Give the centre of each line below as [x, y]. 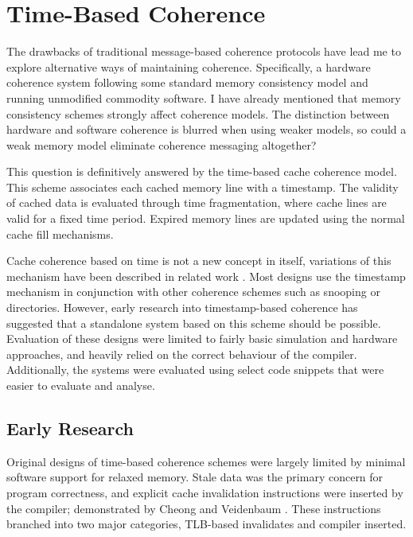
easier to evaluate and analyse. [81, 385]
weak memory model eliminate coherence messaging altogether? [162, 144]
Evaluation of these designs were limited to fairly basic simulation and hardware [202, 339]
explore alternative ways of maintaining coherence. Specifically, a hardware [189, 66]
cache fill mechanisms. [60, 233]
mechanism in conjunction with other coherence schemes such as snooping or [193, 292]
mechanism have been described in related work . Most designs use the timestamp [206, 276]
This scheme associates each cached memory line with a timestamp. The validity [203, 187]
